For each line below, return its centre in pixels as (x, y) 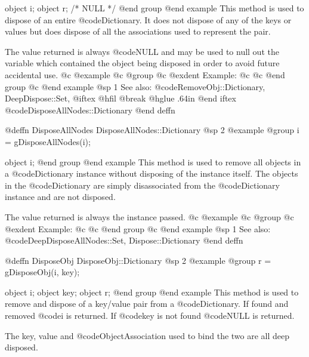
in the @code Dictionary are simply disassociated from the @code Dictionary (142, 185)
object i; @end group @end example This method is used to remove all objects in (153, 161)
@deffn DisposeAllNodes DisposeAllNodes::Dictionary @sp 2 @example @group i (152, 130)
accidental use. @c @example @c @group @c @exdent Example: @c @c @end (145, 74)
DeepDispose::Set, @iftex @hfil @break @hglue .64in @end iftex (120, 98)
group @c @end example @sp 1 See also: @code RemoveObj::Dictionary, (135, 86)
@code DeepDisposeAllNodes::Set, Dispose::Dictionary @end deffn (124, 240)
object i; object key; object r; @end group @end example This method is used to (152, 292)
